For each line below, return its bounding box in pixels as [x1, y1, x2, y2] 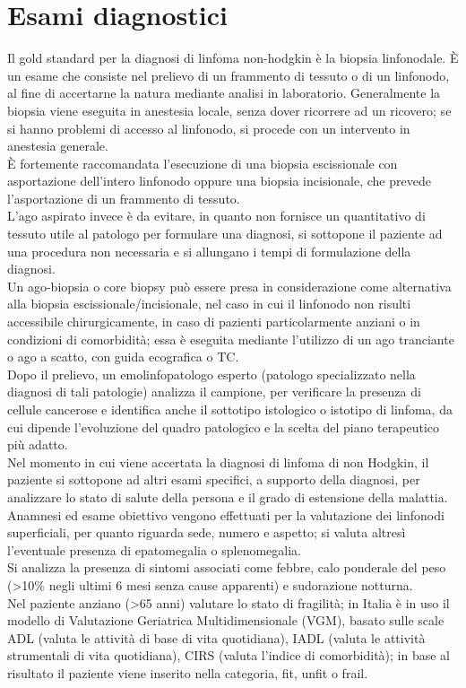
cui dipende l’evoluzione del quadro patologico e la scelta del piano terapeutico [7, 417, 440, 436]
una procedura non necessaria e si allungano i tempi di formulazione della [7, 241, 411, 260]
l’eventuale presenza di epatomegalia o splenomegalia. [7, 540, 302, 559]
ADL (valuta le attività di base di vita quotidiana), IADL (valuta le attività [7, 628, 426, 647]
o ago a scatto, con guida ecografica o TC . [7, 347, 239, 366]
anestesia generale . [7, 136, 108, 155]
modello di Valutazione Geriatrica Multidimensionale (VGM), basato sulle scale [7, 611, 444, 630]
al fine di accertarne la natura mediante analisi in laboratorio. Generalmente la [7, 83, 441, 102]
